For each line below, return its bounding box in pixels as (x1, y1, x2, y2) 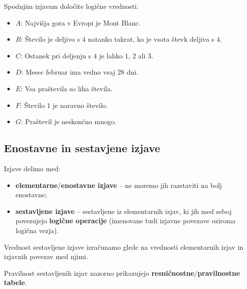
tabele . (4, 277, 27, 288)
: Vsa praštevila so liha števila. (21, 83, 113, 93)
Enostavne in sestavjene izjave (4, 140, 161, 156)
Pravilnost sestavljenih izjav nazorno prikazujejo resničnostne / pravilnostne (4, 267, 240, 278)
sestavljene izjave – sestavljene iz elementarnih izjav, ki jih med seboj (15, 206, 232, 216)
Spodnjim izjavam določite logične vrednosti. (4, 1, 138, 11)
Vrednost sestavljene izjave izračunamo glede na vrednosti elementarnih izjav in (4, 241, 244, 252)
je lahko (99, 50, 123, 60)
